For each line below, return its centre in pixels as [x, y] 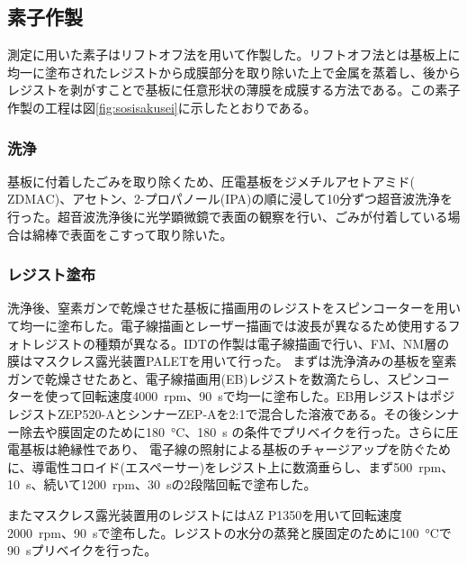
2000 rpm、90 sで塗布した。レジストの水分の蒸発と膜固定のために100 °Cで [229, 532]
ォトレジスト [45, 343]
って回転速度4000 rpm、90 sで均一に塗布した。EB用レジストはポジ [256, 396]
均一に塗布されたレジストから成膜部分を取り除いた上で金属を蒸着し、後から [234, 72]
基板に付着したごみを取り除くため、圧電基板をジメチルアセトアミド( [211, 181]
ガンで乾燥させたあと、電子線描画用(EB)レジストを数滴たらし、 [197, 378]
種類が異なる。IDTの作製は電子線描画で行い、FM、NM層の [272, 343]
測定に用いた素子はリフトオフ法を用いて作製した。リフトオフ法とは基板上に [234, 55]
